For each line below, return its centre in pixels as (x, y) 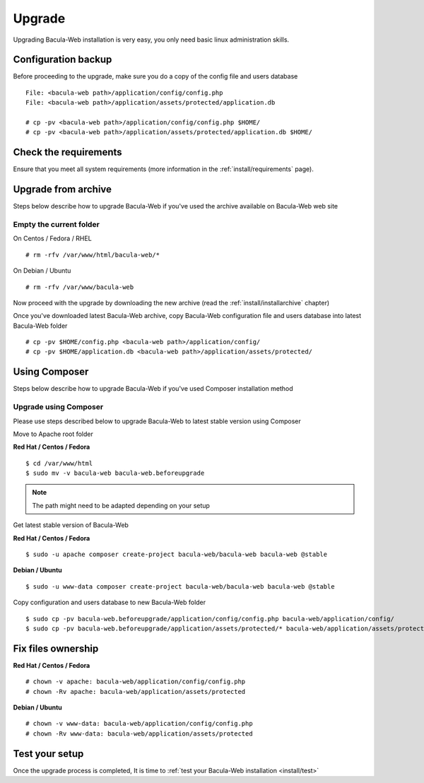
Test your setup (48, 754)
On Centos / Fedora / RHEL (52, 239)
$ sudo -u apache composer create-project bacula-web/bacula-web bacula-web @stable (177, 554)
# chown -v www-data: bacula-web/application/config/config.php (140, 724)
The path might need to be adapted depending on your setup (121, 505)
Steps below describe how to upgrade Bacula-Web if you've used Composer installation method (153, 389)
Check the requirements (68, 152)
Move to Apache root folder (53, 434)
